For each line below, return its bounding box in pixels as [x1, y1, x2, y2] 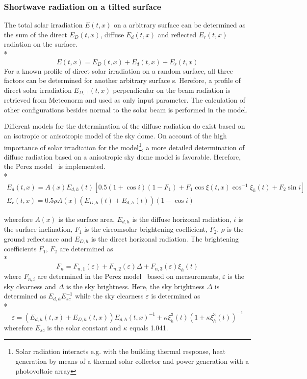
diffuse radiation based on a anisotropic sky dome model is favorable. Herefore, [4, 151, 241, 162]
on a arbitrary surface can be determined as [113, 20, 246, 30]
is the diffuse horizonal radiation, [132, 214, 231, 224]
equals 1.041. [129, 322, 168, 332]
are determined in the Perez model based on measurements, [37, 271, 220, 281]
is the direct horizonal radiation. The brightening [91, 233, 239, 244]
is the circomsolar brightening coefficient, [84, 224, 207, 234]
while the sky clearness [75, 291, 144, 301]
